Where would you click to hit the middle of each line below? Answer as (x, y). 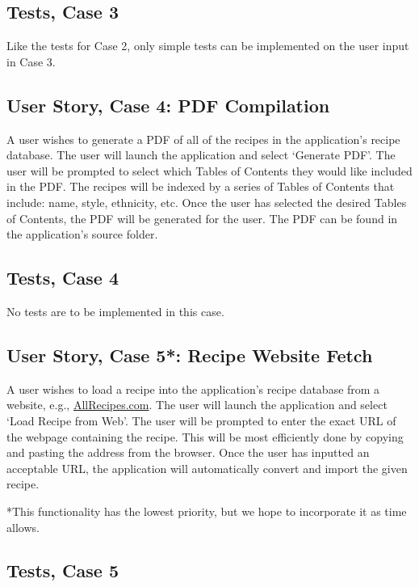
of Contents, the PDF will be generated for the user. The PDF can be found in (202, 218)
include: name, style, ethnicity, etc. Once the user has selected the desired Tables (207, 202)
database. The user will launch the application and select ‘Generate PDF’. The (201, 155)
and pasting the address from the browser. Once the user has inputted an (188, 452)
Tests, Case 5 (63, 570)
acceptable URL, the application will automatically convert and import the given (207, 468)
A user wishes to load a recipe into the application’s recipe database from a (193, 389)
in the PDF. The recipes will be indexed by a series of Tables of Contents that (201, 186)
